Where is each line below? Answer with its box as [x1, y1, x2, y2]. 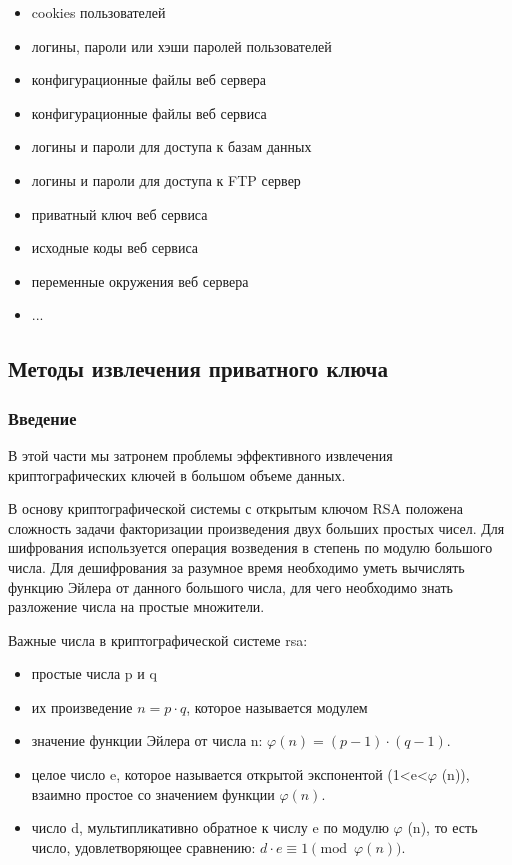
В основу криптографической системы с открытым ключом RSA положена [8, 498, 464, 519]
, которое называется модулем [186, 696, 368, 717]
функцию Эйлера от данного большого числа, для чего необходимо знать [8, 576, 453, 597]
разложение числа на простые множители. [8, 596, 265, 617]
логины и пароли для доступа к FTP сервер [31, 169, 301, 190]
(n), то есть [407, 817, 478, 838]
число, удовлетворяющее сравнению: [31, 836, 256, 857]
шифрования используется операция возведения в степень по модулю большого [8, 537, 493, 558]
